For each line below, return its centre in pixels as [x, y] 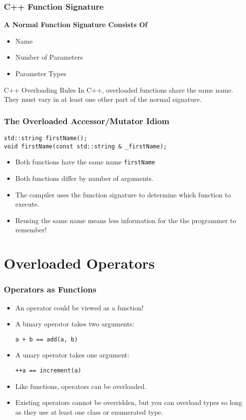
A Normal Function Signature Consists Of [76, 24]
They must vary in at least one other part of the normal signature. [103, 99]
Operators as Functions [50, 289]
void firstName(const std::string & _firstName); [85, 146]
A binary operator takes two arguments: [75, 324]
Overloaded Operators [79, 263]
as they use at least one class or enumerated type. [89, 412]
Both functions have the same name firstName [85, 162]
